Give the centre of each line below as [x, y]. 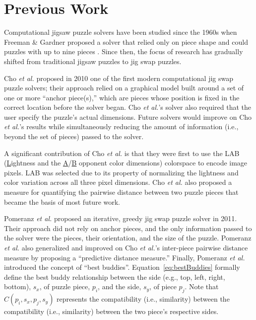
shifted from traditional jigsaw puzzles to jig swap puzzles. [93, 61]
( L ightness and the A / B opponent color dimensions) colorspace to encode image [126, 163]
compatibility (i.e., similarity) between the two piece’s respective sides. [111, 311]
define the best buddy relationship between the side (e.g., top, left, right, [115, 277]
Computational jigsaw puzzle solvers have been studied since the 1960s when [121, 32]
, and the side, [120, 286]
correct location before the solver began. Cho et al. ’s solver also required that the [128, 107]
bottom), [18, 286]
